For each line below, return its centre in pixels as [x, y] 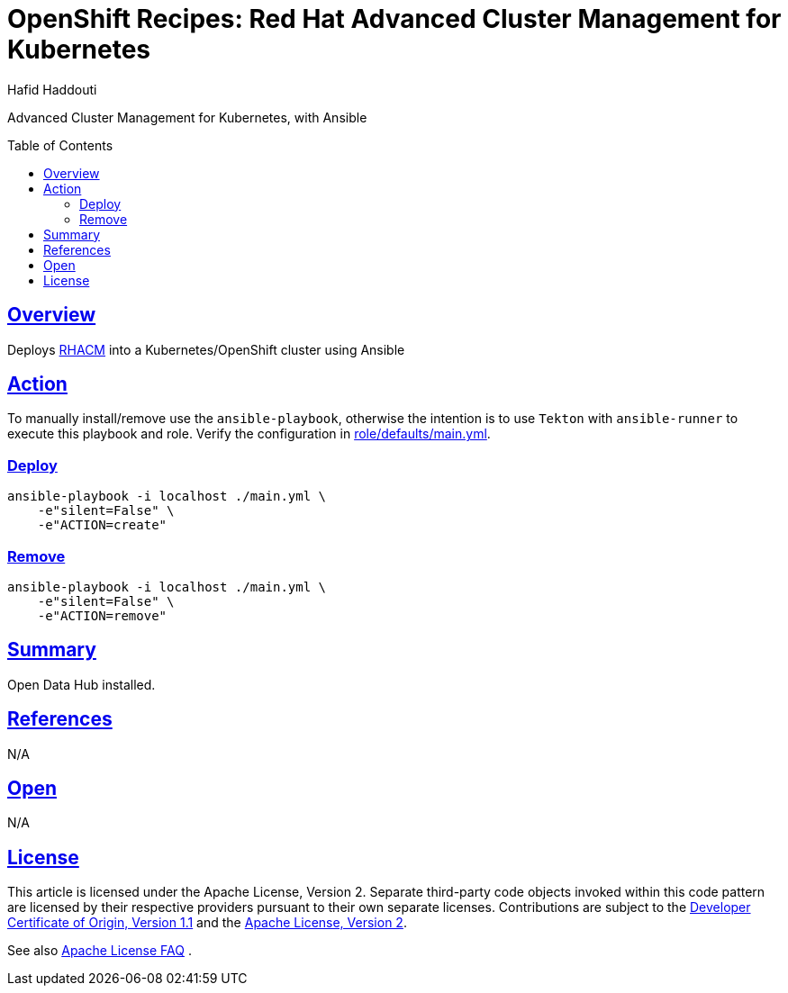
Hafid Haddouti [52, 89]
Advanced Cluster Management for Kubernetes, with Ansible [187, 117]
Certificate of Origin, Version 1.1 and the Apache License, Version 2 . [207, 923]
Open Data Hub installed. [82, 684]
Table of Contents [60, 145]
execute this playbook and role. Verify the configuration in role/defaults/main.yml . [249, 434]
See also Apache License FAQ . [100, 951]
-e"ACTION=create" [102, 525]
